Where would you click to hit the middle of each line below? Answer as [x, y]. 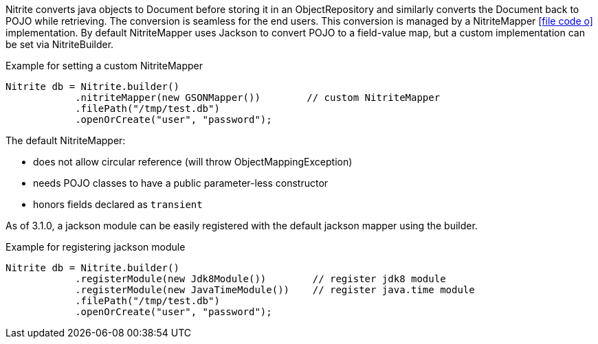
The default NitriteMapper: [66, 140]
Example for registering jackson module [96, 247]
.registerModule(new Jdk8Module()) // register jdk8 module [261, 279]
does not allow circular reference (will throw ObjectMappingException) [193, 162]
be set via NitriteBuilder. [60, 44]
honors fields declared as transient [118, 204]
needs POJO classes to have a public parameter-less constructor [181, 183]
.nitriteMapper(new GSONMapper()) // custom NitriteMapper [258, 98]
